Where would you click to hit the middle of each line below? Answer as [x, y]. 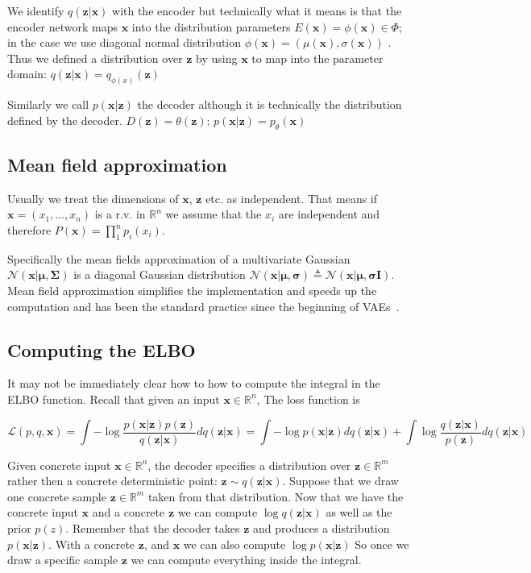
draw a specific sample [63, 560]
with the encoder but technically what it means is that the [257, 10]
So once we [382, 544]
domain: [27, 74]
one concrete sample [57, 496]
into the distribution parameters [211, 26]
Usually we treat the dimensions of [93, 198]
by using [217, 58]
